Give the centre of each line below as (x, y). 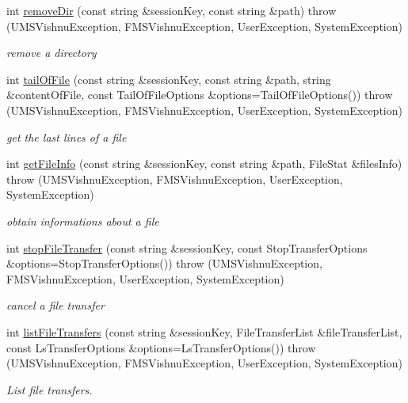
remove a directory (51, 53)
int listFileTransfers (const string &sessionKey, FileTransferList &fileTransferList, (204, 331)
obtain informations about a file (83, 221)
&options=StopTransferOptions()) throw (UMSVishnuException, (164, 263)
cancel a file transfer (55, 305)
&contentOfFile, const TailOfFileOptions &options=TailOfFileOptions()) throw (200, 95)
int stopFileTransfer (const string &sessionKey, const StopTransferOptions (187, 247)
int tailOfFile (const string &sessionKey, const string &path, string (169, 79)
